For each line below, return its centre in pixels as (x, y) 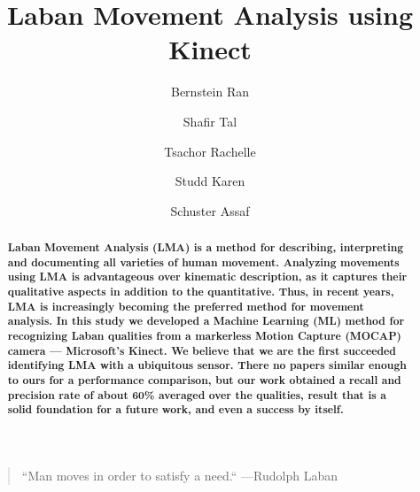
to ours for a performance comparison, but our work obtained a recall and (204, 380)
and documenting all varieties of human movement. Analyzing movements (203, 262)
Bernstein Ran (210, 92)
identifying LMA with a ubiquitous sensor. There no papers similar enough (207, 365)
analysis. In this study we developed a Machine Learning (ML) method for (206, 321)
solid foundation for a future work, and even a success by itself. (175, 410)
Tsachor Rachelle (210, 151)
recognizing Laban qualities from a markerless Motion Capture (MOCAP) (204, 336)
